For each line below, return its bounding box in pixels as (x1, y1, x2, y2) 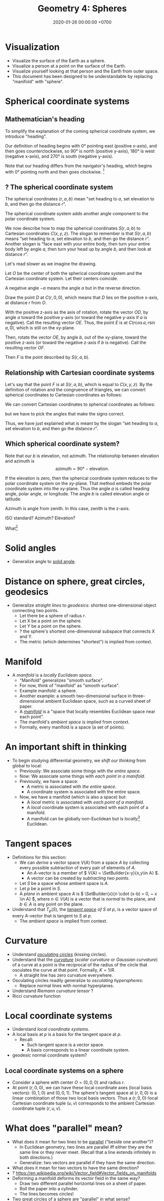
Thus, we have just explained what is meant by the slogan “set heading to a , (5, 420, 159, 426)
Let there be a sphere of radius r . (19, 613, 86, 619)
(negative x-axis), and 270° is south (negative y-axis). (5, 153, 114, 159)
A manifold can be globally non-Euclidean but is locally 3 (26, 815, 141, 821)
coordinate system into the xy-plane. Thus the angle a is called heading (5, 486, 149, 491)
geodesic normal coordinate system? (12, 1052, 87, 1058)
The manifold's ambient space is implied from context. (19, 719, 130, 725)
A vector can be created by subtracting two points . (26, 875, 130, 881)
